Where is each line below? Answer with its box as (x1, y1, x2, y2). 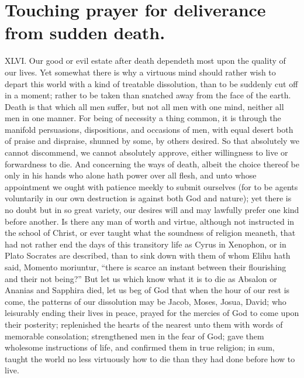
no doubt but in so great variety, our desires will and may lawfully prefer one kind (5, 204, 299, 216)
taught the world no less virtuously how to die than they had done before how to (5, 352, 295, 365)
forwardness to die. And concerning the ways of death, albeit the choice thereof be (5, 157, 299, 170)
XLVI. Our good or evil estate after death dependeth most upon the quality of (5, 54, 286, 67)
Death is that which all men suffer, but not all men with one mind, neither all (5, 100, 284, 112)
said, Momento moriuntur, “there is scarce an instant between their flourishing (5, 261, 286, 273)
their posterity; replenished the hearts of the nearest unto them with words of (5, 318, 283, 330)
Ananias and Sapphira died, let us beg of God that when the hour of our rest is (5, 284, 290, 296)
